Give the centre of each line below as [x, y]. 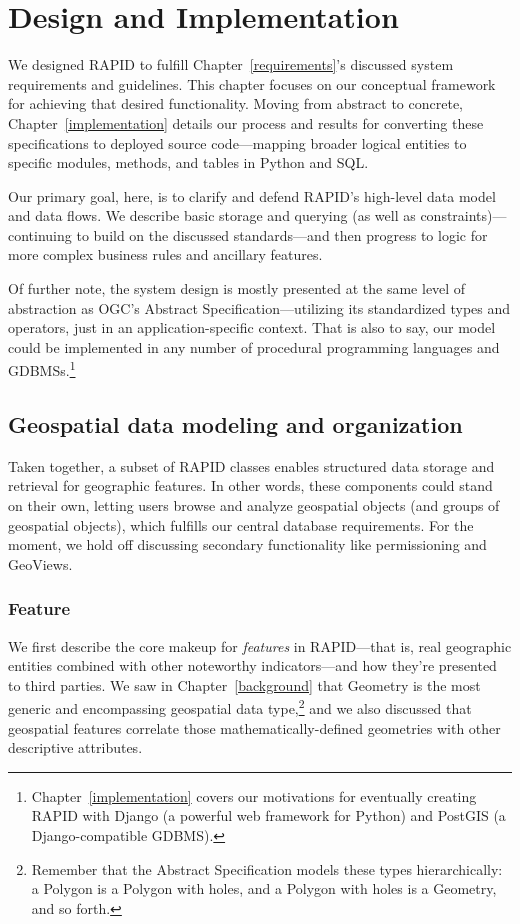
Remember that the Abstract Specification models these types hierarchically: [267, 868]
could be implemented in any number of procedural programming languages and [254, 346]
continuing [40, 234]
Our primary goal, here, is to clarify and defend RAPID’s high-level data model [252, 195]
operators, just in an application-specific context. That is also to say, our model [252, 327]
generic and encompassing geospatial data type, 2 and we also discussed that [240, 707]
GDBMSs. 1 [42, 369]
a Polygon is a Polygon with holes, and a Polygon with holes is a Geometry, [264, 888]
